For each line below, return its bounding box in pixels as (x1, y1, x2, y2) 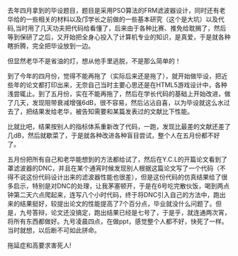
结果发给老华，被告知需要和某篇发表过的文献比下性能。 (31, 107, 193, 116)
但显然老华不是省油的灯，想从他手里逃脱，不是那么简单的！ (7, 57, 181, 65)
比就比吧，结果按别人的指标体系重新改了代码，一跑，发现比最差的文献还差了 (7, 123, 231, 130)
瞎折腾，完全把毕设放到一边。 (7, 42, 94, 50)
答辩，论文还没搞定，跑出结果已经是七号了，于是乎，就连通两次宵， (31, 208, 231, 216)
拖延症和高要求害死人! (7, 241, 72, 250)
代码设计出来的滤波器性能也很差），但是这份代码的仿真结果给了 (38, 173, 222, 181)
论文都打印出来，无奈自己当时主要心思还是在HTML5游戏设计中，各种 (25, 81, 228, 89)
